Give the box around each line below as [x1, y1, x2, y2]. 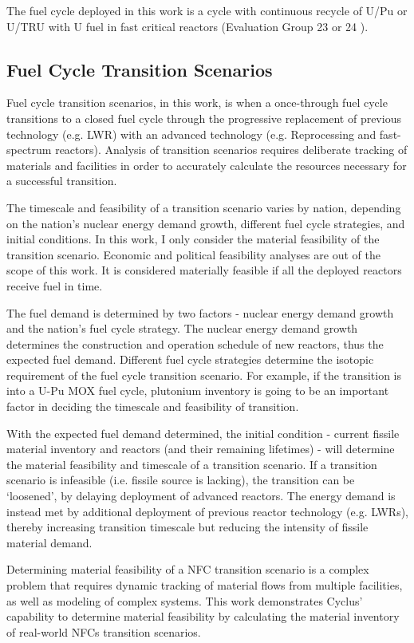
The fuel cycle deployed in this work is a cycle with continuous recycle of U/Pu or [6, 2, 408, 18]
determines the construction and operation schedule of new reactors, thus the [6, 335, 384, 352]
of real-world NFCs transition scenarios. [6, 623, 201, 640]
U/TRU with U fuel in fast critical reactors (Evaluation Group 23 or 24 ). [6, 18, 369, 34]
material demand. [6, 534, 93, 550]
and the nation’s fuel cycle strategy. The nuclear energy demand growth [6, 320, 358, 337]
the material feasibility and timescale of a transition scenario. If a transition [6, 456, 377, 472]
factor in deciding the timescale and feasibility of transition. [6, 398, 299, 415]
